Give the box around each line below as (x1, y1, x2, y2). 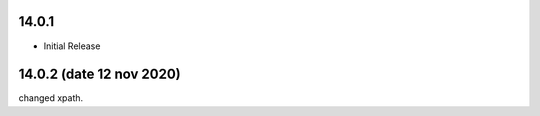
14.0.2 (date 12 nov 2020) (18, 66, 181, 83)
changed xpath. (18, 92, 84, 104)
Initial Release (43, 40, 101, 52)
